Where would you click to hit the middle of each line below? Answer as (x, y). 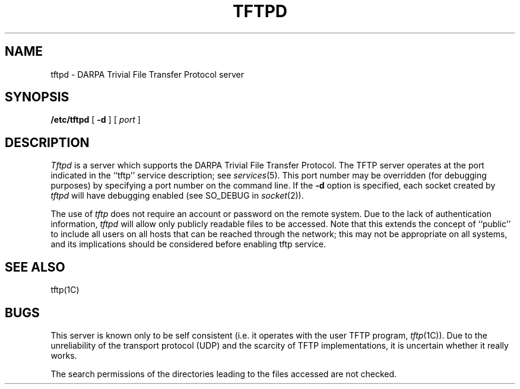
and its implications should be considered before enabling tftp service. (188, 244)
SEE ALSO (35, 267)
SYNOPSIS (37, 97)
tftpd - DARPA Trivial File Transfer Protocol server (147, 74)
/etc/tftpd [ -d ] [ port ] (96, 120)
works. (64, 355)
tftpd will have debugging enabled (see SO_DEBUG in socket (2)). (177, 196)
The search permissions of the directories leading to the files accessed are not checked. (224, 374)
